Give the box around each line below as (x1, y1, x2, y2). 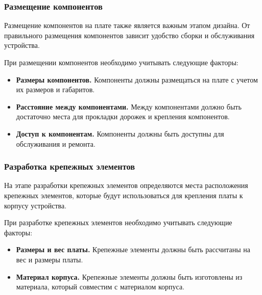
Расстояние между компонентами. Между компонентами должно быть (16, 101, 242, 112)
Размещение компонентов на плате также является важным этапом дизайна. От (4, 20, 250, 31)
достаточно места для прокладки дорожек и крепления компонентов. (16, 111, 230, 122)
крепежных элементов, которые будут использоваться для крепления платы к (4, 190, 243, 200)
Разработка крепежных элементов (4, 160, 135, 173)
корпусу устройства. (4, 200, 67, 210)
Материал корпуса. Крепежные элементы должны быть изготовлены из (16, 271, 243, 282)
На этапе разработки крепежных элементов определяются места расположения (4, 180, 248, 191)
